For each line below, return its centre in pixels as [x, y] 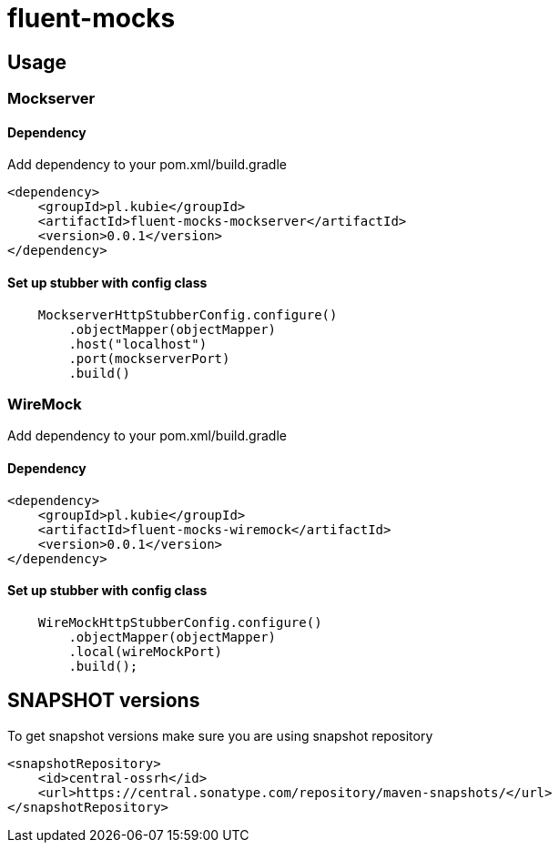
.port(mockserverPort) [149, 358]
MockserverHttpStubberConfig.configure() [188, 314]
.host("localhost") [138, 344]
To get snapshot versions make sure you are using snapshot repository [220, 735]
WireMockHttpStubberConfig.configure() [180, 622]
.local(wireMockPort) [146, 651]
